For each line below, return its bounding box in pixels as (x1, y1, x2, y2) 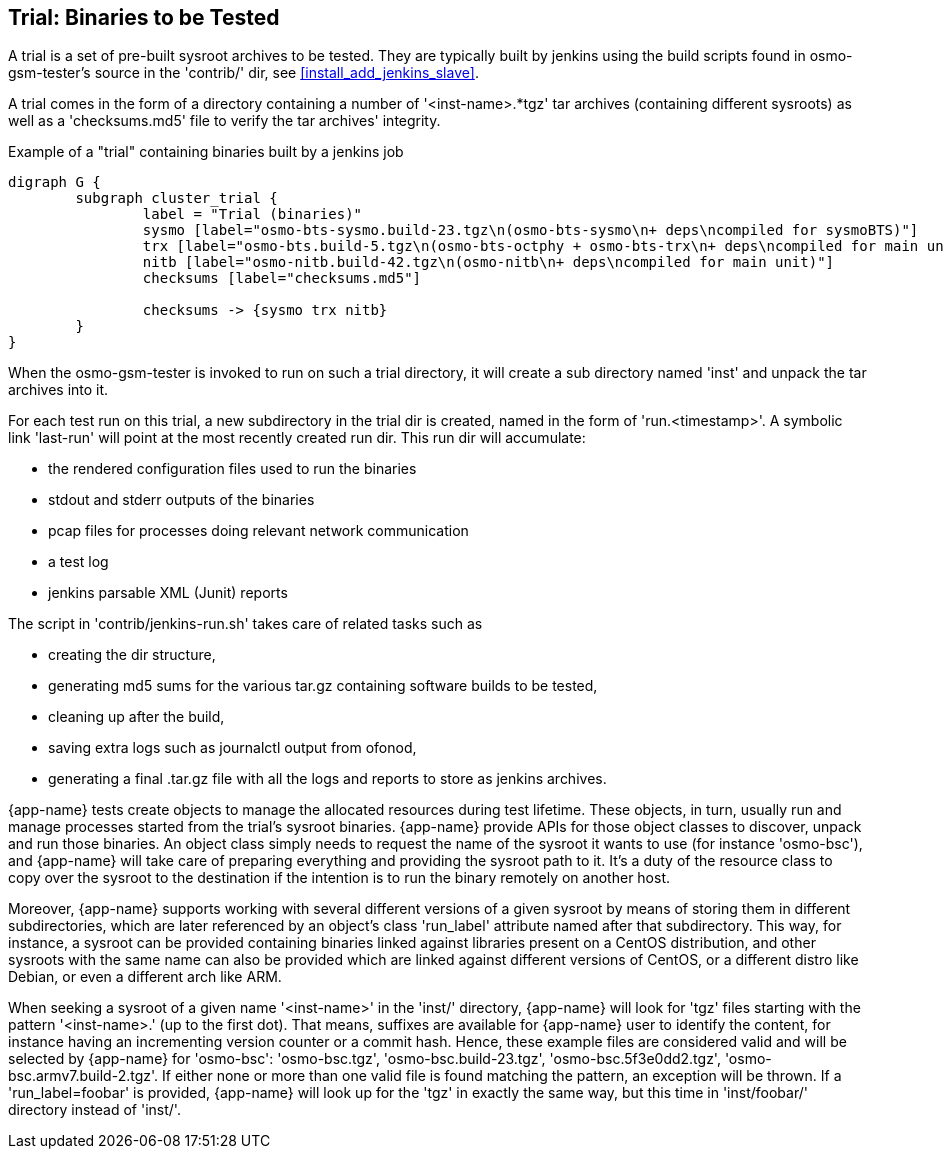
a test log (48, 553, 109, 571)
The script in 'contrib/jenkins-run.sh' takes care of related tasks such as (8, 615, 483, 633)
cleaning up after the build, (48, 708, 225, 726)
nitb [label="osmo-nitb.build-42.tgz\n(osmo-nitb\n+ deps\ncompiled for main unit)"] (142, 254, 835, 271)
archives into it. (8, 381, 109, 399)
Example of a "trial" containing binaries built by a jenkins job (8, 143, 404, 161)
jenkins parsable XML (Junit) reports (48, 584, 288, 602)
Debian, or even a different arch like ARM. (8, 968, 282, 986)
